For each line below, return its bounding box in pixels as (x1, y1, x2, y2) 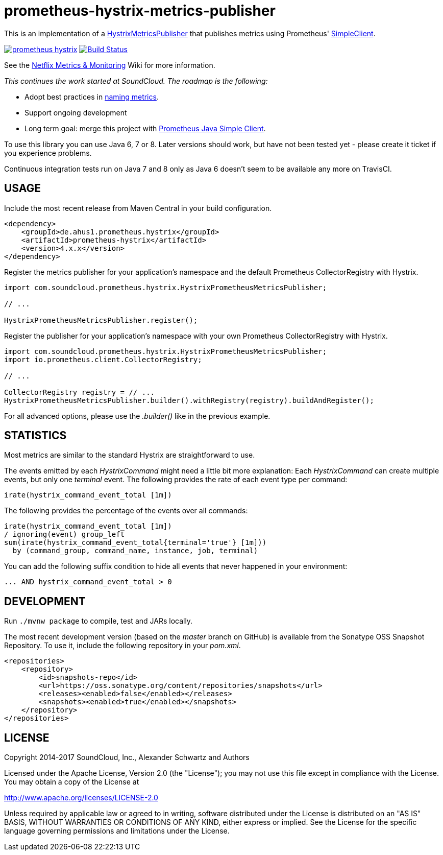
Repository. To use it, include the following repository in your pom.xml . (4, 641, 241, 650)
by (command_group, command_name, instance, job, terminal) (12, 547, 258, 555)
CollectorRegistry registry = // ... (4, 388, 155, 396)
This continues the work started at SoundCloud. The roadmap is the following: (4, 76, 268, 85)
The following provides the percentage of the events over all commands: (4, 506, 248, 515)
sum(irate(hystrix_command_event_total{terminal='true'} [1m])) (4, 538, 267, 547)
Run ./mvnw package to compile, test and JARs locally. (4, 616, 193, 626)
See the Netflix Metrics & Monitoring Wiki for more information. (4, 60, 215, 69)
